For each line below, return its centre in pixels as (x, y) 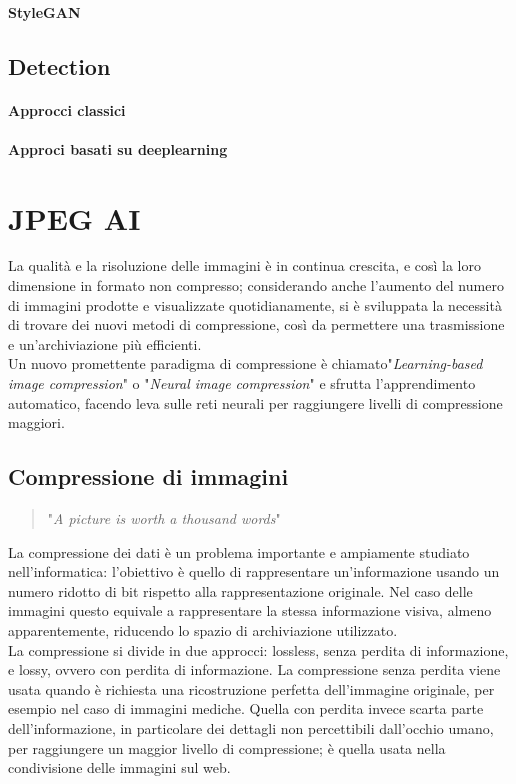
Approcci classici (67, 109)
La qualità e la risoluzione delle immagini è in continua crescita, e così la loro (245, 265)
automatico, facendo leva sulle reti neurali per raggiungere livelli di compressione (255, 402)
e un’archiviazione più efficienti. (105, 343)
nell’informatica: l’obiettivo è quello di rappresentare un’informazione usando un (254, 571)
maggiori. (36, 422)
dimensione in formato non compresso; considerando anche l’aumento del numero (256, 285)
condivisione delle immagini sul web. (119, 767)
